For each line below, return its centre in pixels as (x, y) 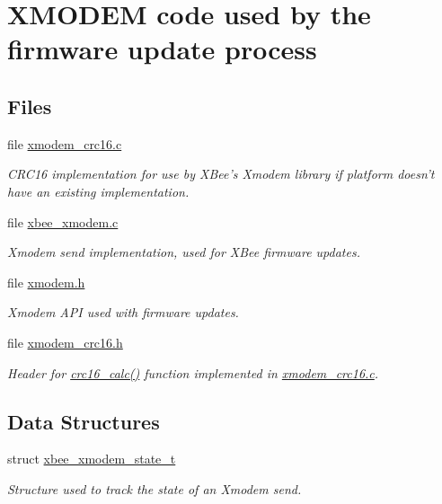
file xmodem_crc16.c (65, 143)
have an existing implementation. (98, 191)
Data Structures (84, 421)
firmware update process (162, 49)
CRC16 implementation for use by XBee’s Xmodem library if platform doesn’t (221, 174)
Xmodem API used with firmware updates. (123, 312)
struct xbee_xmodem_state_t (92, 459)
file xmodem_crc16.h (65, 342)
